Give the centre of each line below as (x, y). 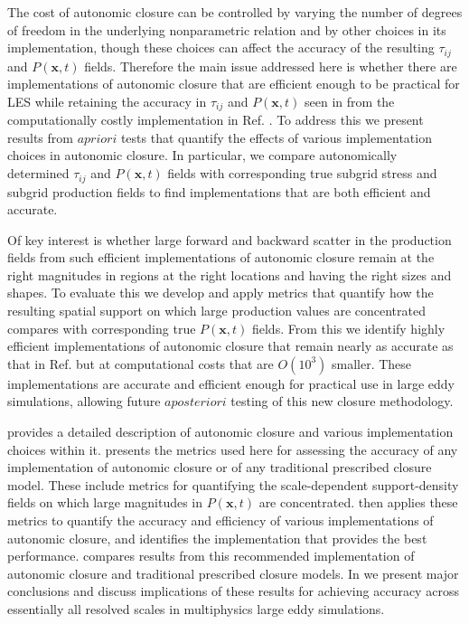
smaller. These (371, 363)
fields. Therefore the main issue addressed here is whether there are (271, 66)
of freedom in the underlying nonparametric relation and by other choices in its (227, 29)
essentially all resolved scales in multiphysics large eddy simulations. (196, 608)
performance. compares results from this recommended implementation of (211, 556)
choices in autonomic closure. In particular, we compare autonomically (202, 155)
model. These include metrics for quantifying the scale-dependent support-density (233, 484)
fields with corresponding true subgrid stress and (302, 173)
